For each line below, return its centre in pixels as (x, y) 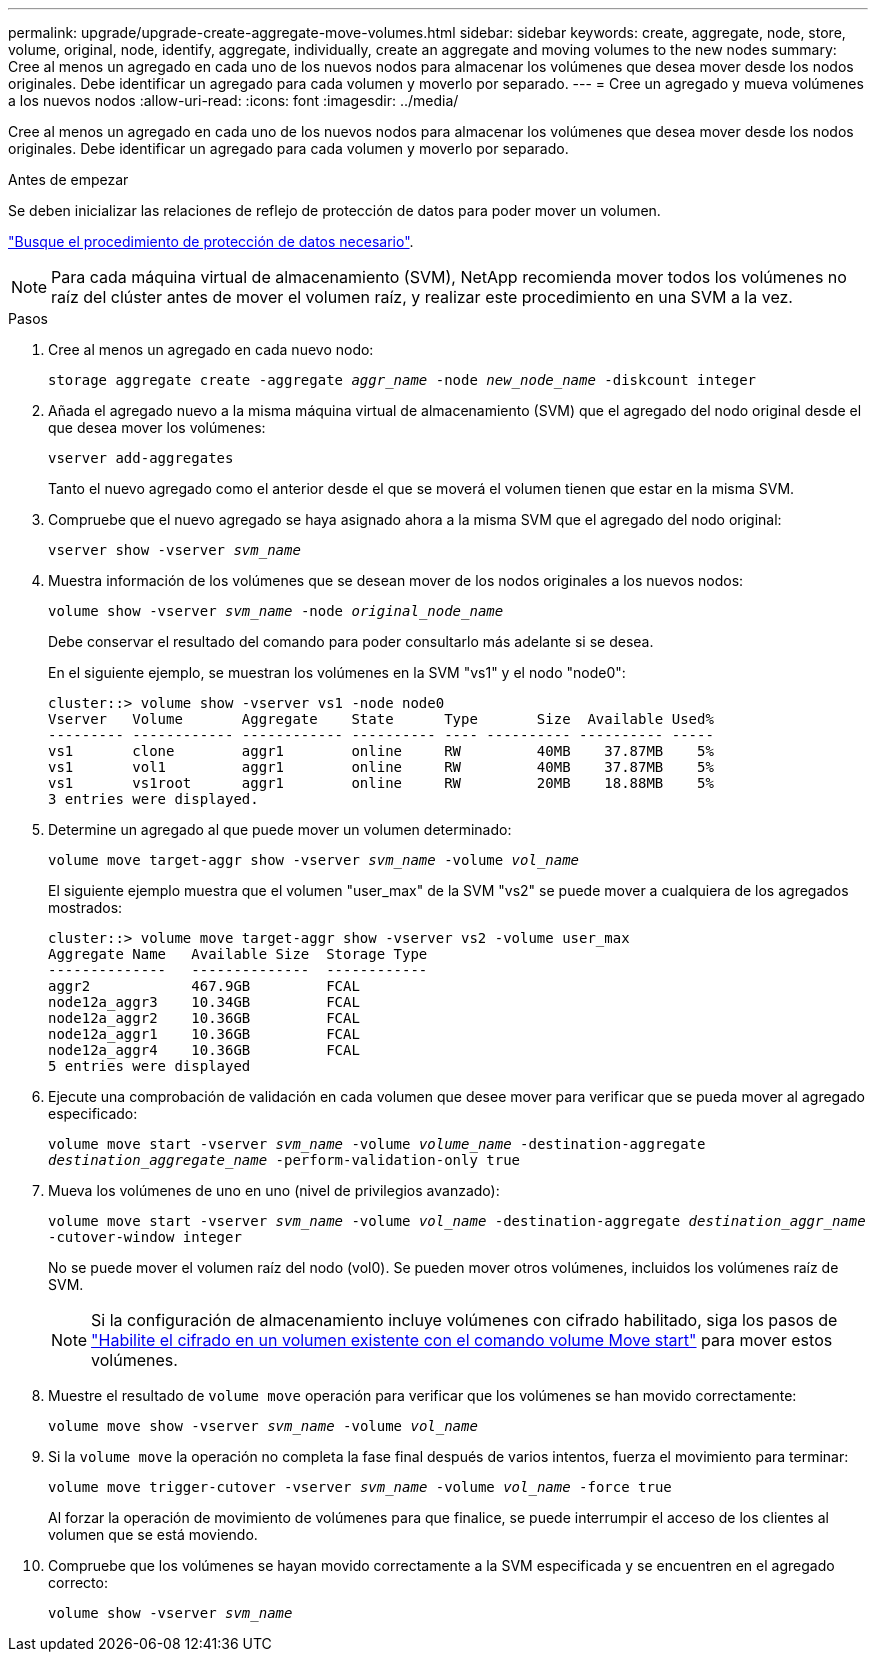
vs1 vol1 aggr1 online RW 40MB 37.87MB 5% (381, 767)
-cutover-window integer (145, 1237)
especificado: (93, 1113)
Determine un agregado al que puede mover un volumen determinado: (280, 829)
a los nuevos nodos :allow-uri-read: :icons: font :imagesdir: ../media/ (233, 100)
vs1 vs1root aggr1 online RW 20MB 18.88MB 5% (381, 783)
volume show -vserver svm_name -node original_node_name (276, 611)
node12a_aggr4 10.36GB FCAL (204, 1050)
